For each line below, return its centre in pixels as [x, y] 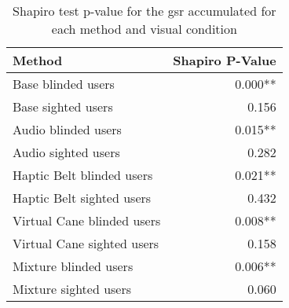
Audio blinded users [67, 129]
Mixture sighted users [72, 289]
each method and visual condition [144, 29]
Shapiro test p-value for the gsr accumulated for [144, 11]
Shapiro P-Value [225, 60]
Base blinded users [64, 84]
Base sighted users [63, 106]
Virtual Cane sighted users [86, 243]
